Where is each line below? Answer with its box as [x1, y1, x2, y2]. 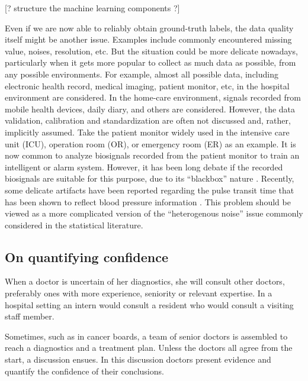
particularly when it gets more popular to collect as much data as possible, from [5, 56, 296, 69]
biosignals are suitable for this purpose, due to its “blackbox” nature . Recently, [5, 172, 294, 185]
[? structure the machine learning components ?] [5, 2, 180, 14]
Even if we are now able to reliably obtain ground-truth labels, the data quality [5, 21, 294, 34]
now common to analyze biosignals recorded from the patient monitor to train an [5, 149, 300, 162]
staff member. [5, 310, 54, 322]
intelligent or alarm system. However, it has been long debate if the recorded [5, 160, 283, 173]
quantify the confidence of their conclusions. [5, 364, 164, 377]
